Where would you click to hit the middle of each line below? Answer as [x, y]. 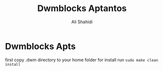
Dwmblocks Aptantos [82, 8]
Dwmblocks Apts [41, 46]
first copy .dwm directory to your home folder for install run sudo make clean [82, 60]
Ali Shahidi [82, 22]
